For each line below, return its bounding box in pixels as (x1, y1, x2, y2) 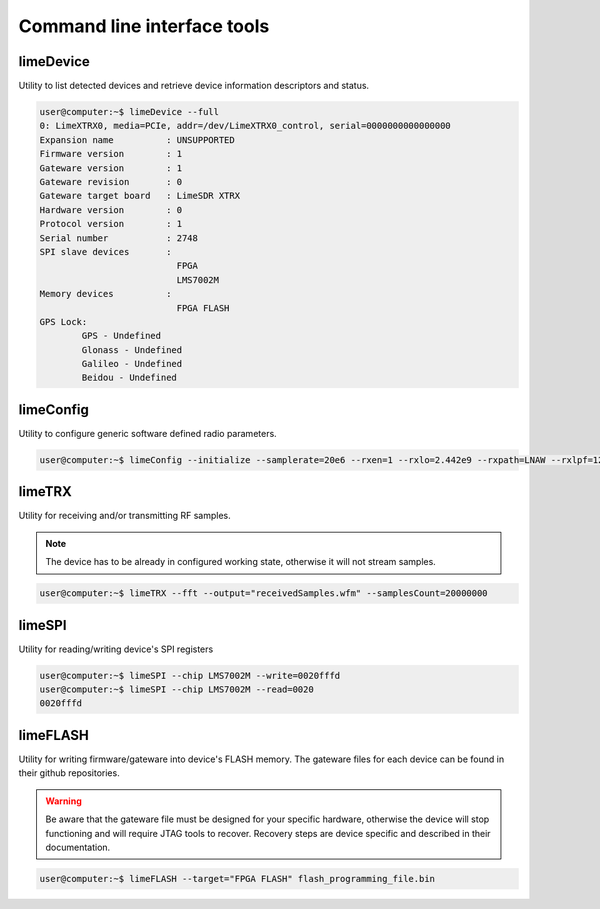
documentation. (45, 841, 111, 853)
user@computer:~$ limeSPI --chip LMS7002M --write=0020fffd (39, 670, 341, 681)
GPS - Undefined (81, 330, 162, 342)
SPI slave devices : (39, 246, 172, 257)
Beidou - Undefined (81, 372, 177, 384)
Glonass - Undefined (81, 344, 183, 355)
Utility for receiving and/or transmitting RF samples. (18, 510, 232, 522)
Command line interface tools (18, 15, 270, 37)
